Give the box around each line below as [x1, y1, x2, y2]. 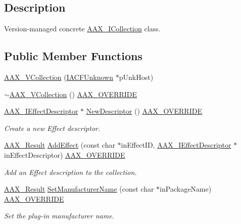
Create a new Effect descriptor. [4, 122, 101, 133]
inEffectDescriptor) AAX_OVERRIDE [4, 149, 125, 160]
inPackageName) [160, 184, 212, 194]
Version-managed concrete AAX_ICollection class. [4, 23, 161, 34]
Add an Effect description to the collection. [4, 166, 137, 177]
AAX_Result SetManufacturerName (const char [4, 184, 154, 194]
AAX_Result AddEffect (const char [4, 140, 115, 150]
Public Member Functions [4, 48, 142, 64]
